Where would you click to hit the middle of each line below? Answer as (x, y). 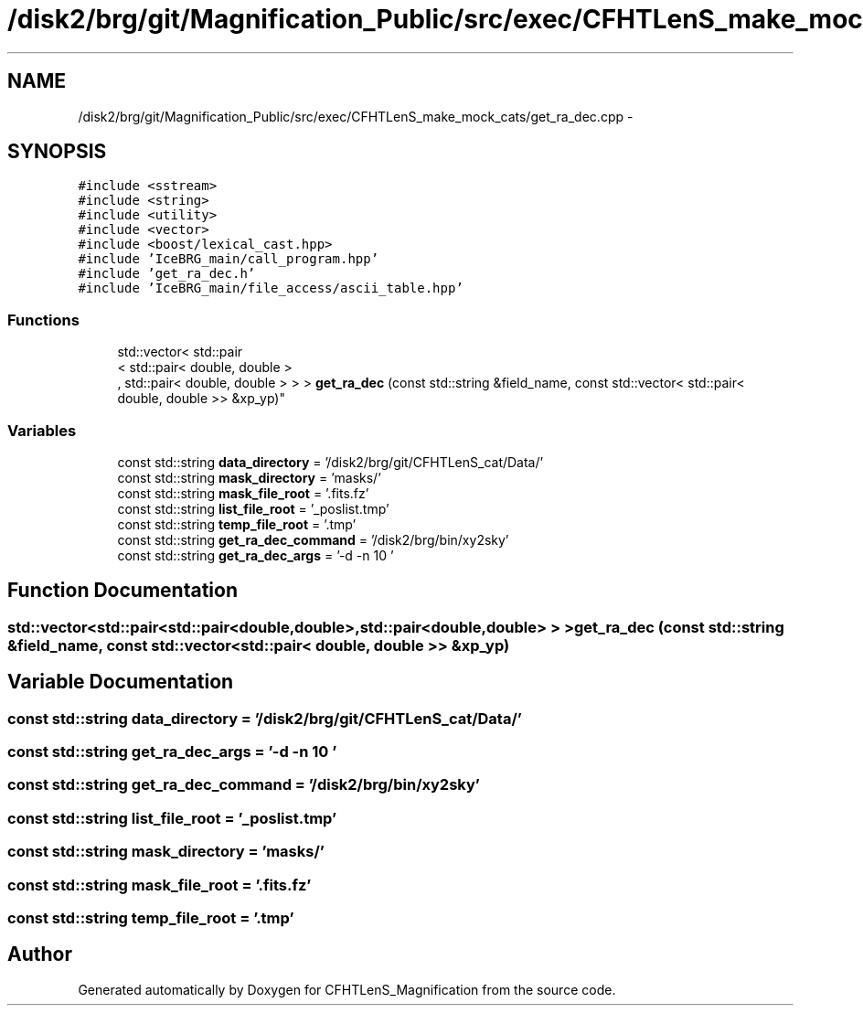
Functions (43, 320)
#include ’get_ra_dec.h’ (167, 274)
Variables (42, 430)
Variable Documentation (121, 682)
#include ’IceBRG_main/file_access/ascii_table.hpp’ (271, 288)
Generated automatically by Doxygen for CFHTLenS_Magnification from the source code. (347, 989)
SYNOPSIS (57, 152)
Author (40, 954)
